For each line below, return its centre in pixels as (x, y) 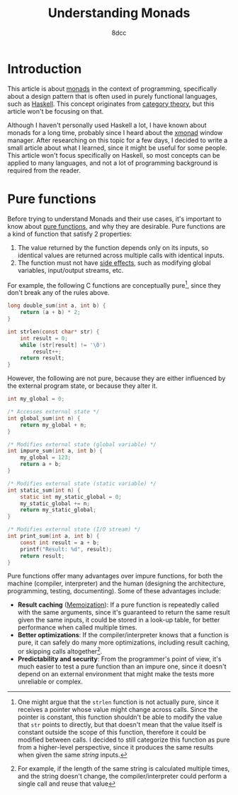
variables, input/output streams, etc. (70, 270)
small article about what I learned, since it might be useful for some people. (117, 148)
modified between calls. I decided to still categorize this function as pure (124, 740)
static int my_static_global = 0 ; (71, 497)
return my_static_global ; (58, 510)
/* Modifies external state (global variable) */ (82, 444)
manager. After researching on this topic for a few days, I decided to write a (118, 140)
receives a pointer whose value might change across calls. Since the (118, 710)
